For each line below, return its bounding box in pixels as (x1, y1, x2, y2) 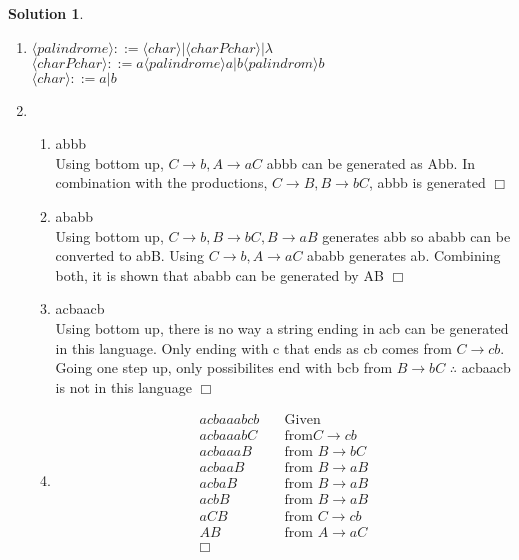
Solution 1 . (8, 3, 84, 23)
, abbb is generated (369, 172, 486, 193)
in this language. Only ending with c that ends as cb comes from (55, 337, 452, 358)
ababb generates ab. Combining (307, 245, 501, 266)
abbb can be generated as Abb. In (266, 152, 475, 173)
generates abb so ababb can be (322, 225, 511, 246)
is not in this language (55, 376, 192, 397)
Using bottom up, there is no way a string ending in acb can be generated (55, 317, 509, 338)
